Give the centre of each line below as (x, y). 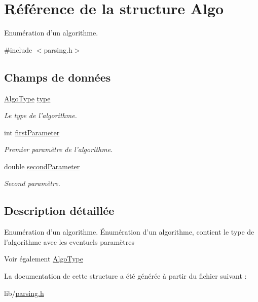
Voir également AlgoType (44, 259)
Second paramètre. (32, 183)
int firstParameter (32, 132)
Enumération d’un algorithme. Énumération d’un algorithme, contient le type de (129, 232)
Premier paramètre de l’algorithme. (59, 149)
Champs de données (58, 77)
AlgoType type (27, 98)
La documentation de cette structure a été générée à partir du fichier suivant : (125, 276)
